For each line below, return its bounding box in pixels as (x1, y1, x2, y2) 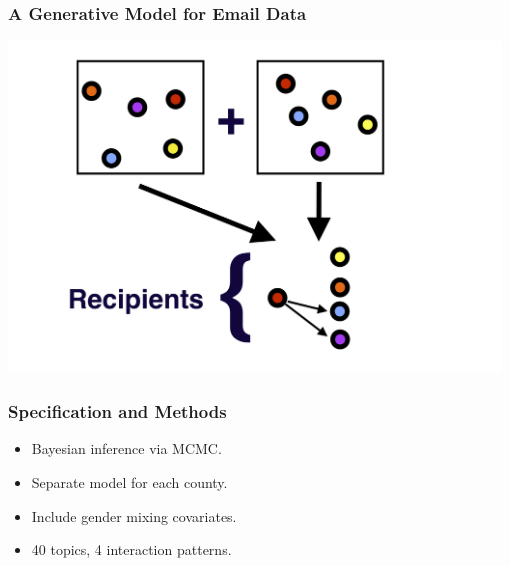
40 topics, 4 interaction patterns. (31, 539, 232, 560)
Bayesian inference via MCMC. (31, 438, 222, 459)
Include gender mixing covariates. (31, 505, 237, 526)
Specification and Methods (8, 399, 227, 424)
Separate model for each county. (31, 471, 228, 492)
